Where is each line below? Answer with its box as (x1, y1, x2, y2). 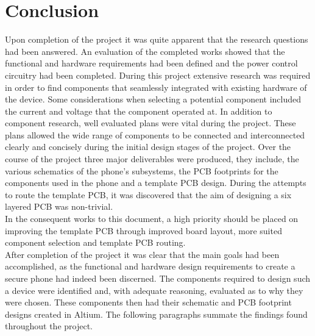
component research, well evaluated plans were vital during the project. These (5, 116, 296, 129)
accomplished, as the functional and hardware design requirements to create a (5, 260, 296, 273)
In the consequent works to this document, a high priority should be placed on (5, 212, 299, 225)
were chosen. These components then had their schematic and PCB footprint (5, 296, 292, 309)
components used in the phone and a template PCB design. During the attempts (5, 176, 306, 189)
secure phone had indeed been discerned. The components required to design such (5, 272, 311, 284)
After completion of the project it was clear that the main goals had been (5, 248, 280, 260)
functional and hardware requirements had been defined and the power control (5, 57, 298, 70)
